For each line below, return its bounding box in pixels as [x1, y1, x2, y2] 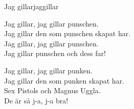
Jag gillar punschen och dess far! [4, 48, 106, 59]
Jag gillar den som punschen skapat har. [4, 28, 131, 39]
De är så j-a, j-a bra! [4, 95, 69, 105]
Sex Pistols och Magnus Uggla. [4, 85, 101, 96]
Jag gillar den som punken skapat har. [4, 75, 124, 86]
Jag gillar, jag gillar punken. [4, 65, 93, 75]
